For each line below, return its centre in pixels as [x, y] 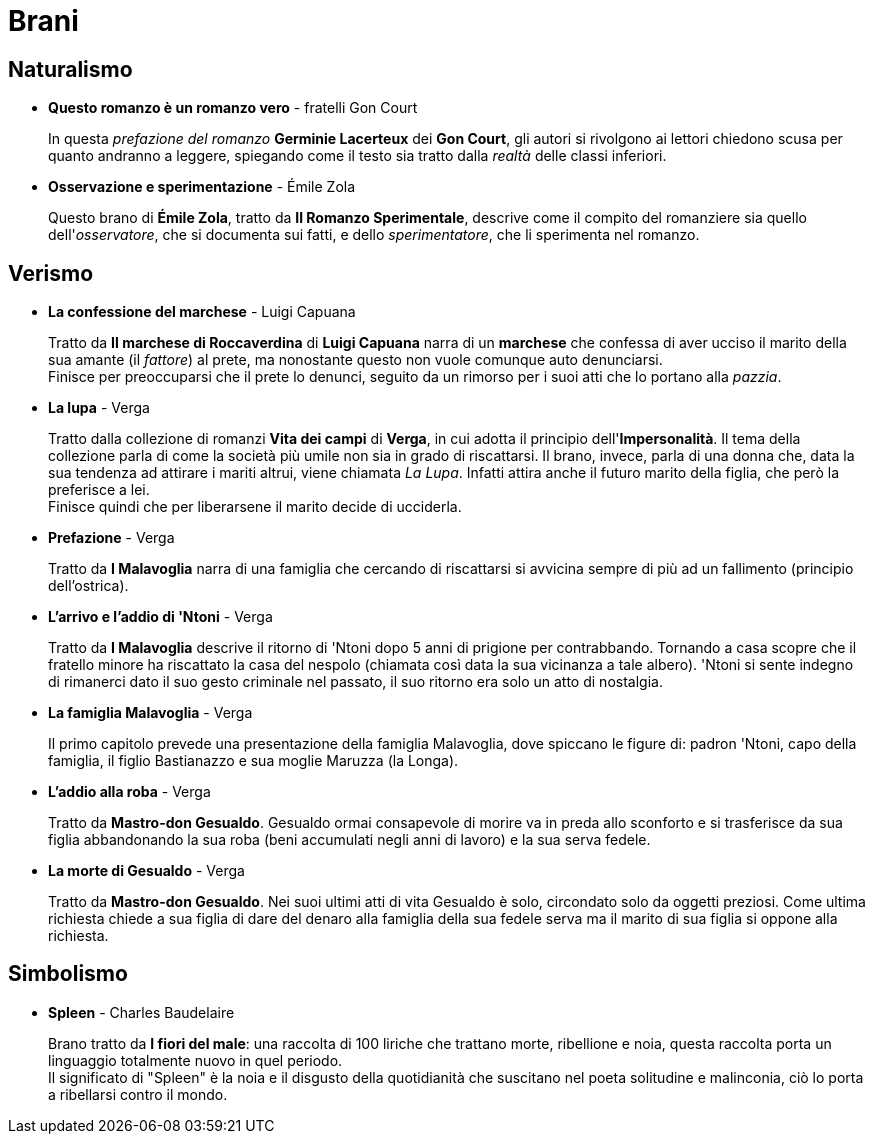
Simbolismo [68, 974]
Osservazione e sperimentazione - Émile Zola [202, 187]
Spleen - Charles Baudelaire [141, 1012]
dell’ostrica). [88, 586]
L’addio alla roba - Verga [129, 792]
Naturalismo [70, 69]
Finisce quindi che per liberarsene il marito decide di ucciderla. [255, 507]
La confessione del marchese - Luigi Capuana [202, 312]
